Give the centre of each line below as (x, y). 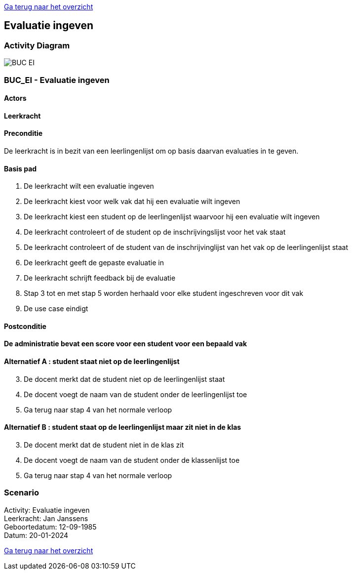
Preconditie (23, 133)
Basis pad (20, 168)
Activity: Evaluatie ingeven (47, 510)
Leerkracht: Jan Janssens (46, 518)
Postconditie (25, 326)
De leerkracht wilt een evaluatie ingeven (89, 186)
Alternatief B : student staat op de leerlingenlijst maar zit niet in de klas (123, 427)
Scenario (21, 493)
